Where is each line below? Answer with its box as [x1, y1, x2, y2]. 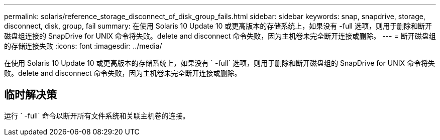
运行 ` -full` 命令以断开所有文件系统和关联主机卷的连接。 [4, 111, 190, 120]
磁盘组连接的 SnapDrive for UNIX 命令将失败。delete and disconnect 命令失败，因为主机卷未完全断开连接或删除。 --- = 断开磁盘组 [4, 32, 436, 40]
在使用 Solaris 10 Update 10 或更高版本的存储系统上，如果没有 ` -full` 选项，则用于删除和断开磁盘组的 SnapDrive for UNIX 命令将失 [4, 59, 435, 67]
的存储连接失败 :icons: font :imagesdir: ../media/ [4, 42, 162, 50]
